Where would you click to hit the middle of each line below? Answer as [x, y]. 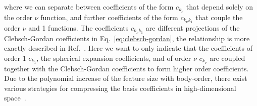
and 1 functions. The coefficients [79, 27]
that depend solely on [220, 7]
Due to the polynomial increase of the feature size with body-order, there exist [126, 78]
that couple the [219, 17]
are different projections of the [193, 27]
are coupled [227, 58]
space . [15, 98]
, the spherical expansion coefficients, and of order [114, 58]
